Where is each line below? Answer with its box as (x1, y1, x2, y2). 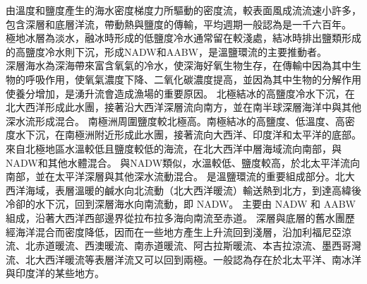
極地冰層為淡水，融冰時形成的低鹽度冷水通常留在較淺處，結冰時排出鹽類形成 (6, 30, 361, 45)
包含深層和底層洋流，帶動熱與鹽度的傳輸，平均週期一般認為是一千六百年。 (6, 16, 351, 31)
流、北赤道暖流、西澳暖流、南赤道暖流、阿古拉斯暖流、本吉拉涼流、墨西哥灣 (6, 238, 361, 253)
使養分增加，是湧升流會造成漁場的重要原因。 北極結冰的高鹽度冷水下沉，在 (6, 85, 355, 100)
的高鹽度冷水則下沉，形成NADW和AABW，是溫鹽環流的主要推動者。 (6, 44, 327, 59)
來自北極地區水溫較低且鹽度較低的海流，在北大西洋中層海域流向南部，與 (6, 141, 342, 155)
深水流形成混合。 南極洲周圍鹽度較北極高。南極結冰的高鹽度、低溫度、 (6, 113, 335, 128)
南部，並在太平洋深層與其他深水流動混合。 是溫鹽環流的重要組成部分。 (6, 169, 335, 184)
